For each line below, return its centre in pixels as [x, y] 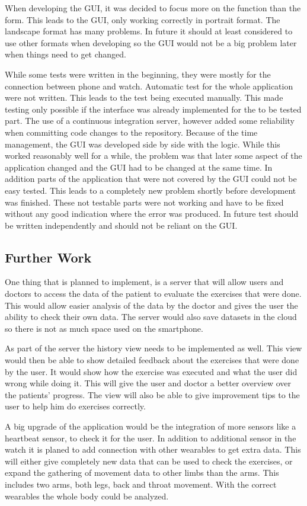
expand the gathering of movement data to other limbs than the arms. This [142, 473]
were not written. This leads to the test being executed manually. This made [144, 97]
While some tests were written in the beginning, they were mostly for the [138, 74]
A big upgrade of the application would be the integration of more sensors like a [151, 426]
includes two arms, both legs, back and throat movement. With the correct [141, 484]
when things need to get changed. [66, 54]
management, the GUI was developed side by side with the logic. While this [143, 144]
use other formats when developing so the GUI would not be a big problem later [151, 42]
